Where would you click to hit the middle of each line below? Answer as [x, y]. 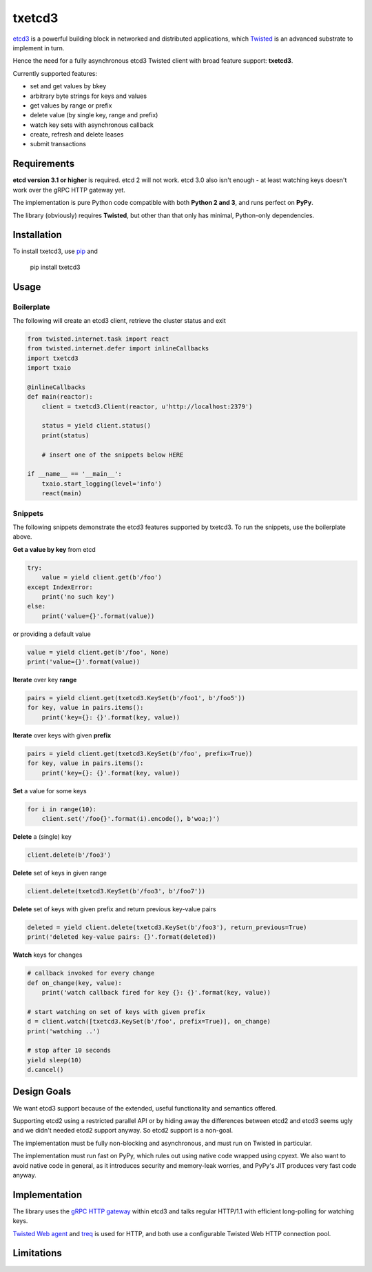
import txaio [49, 368]
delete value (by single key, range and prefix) [94, 115]
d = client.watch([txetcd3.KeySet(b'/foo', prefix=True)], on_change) [149, 1022]
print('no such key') [78, 596]
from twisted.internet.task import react [98, 339]
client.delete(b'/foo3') [69, 855]
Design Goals [42, 1092]
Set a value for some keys [50, 791]
